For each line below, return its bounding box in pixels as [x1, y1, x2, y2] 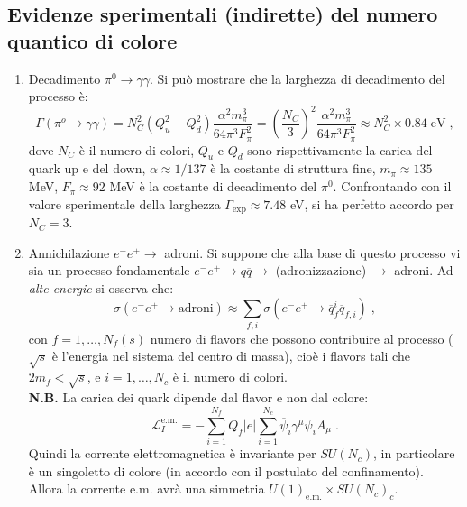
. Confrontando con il [333, 177, 452, 196]
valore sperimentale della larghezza [28, 194, 221, 213]
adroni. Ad [394, 261, 453, 280]
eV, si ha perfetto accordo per [289, 194, 454, 213]
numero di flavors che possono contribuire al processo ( [150, 328, 453, 347]
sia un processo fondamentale [28, 261, 190, 280]
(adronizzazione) [275, 261, 367, 280]
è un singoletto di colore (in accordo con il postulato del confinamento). [28, 461, 424, 480]
